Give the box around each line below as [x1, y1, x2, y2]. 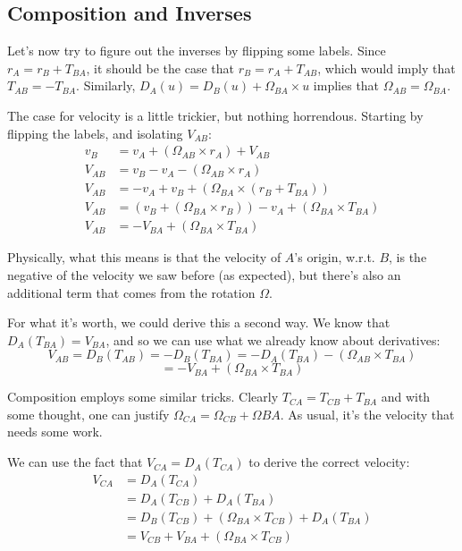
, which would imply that [317, 58, 456, 77]
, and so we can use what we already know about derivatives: [105, 330, 441, 349]
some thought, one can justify [7, 404, 170, 423]
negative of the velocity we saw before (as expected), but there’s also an [7, 265, 401, 284]
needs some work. [7, 422, 103, 441]
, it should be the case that [86, 58, 234, 77]
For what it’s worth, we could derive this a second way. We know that [7, 313, 391, 332]
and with [381, 387, 431, 406]
